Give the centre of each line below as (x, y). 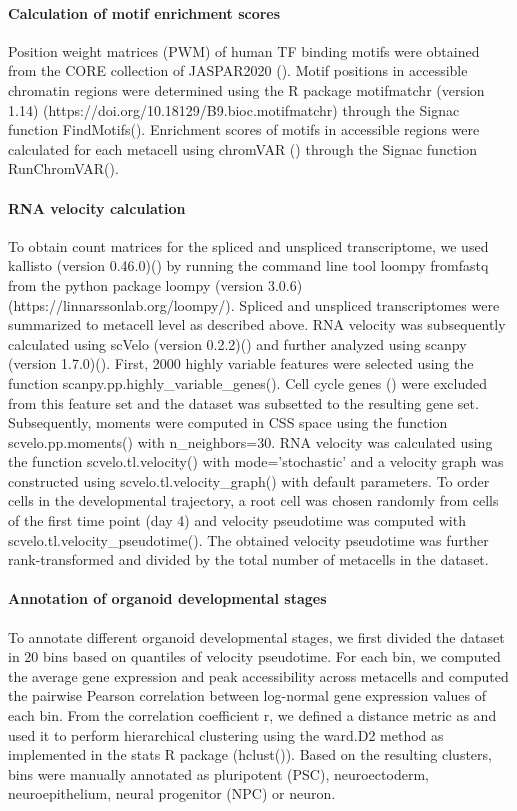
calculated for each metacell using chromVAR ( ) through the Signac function (243, 148)
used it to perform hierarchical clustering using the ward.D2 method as (226, 734)
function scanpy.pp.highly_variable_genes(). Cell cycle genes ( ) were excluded (248, 382)
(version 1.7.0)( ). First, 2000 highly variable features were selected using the (241, 363)
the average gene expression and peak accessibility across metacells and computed (258, 675)
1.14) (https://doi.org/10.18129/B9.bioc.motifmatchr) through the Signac (234, 109)
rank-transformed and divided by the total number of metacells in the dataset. (248, 559)
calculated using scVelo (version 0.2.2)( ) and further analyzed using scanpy (237, 343)
